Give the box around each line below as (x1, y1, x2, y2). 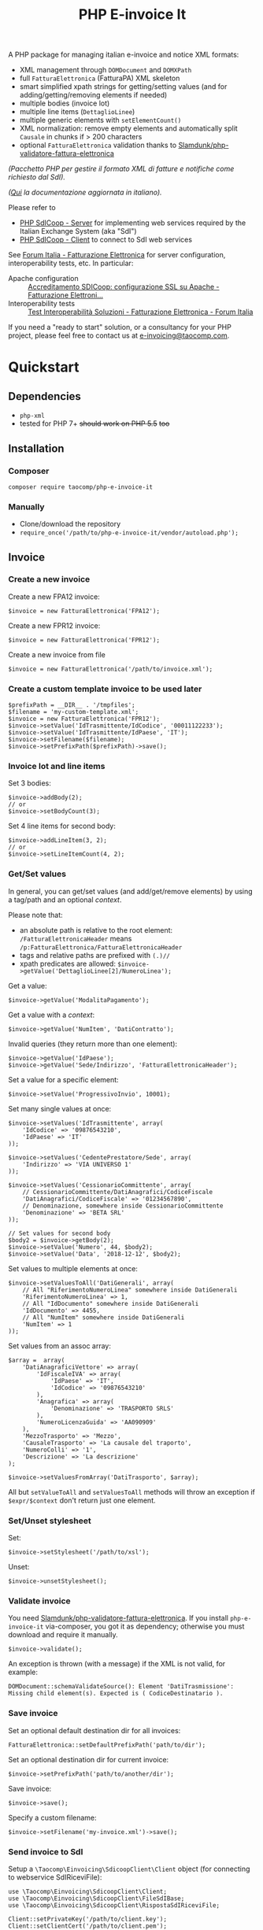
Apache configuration (8, 274, 79, 283)
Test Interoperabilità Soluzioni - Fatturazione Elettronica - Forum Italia (28, 307, 254, 316)
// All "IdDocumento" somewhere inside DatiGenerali (22, 1300, 199, 1307)
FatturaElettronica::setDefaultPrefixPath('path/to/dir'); (8, 1741, 206, 1749)
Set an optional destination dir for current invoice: (8, 1754, 169, 1764)
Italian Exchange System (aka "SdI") (19, 227, 137, 236)
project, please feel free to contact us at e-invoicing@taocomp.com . (8, 331, 230, 340)
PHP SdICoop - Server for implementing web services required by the (19, 218, 246, 227)
